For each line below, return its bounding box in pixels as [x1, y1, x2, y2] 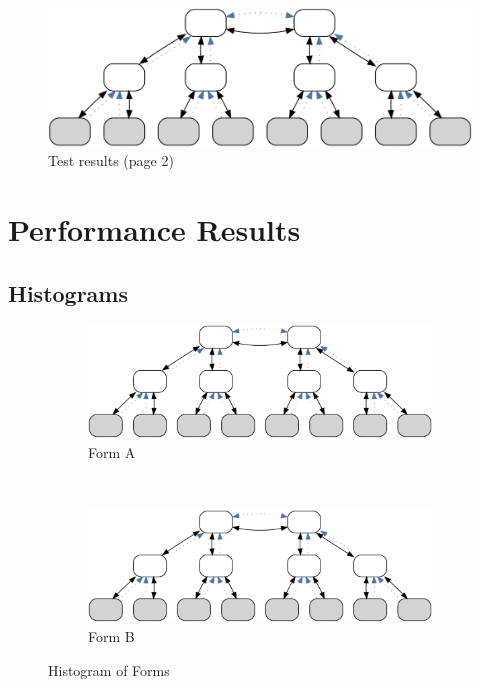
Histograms [8, 277, 129, 308]
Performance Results [8, 209, 301, 250]
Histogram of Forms [48, 659, 170, 680]
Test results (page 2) [48, 150, 174, 171]
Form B [88, 625, 135, 646]
